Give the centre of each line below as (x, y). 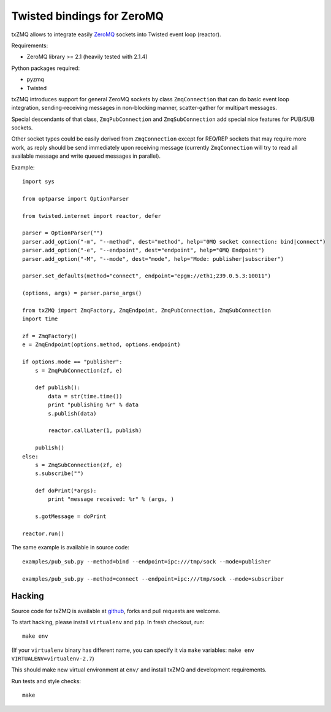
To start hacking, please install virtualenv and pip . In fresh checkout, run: (108, 622)
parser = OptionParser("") (63, 233)
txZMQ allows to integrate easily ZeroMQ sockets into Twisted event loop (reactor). (116, 34)
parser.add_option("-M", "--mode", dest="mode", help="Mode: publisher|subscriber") (153, 259)
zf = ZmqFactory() (50, 336)
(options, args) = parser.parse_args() (82, 293)
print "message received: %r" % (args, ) (111, 499)
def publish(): (58, 388)
